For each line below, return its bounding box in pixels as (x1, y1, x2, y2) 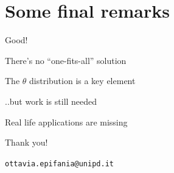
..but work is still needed (5, 94, 97, 107)
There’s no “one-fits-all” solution (5, 54, 127, 66)
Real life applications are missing (5, 115, 128, 128)
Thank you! (5, 136, 48, 149)
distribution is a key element (29, 74, 136, 87)
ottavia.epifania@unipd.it (5, 159, 114, 168)
